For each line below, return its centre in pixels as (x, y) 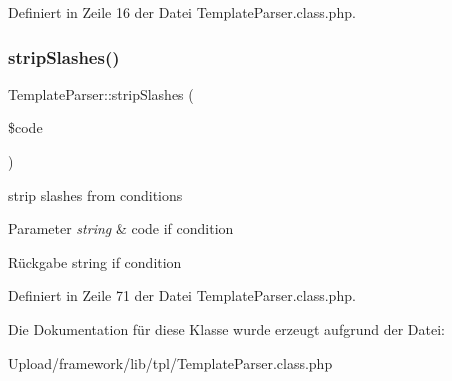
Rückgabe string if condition (95, 261)
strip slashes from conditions (95, 194)
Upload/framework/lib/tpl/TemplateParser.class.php (170, 362)
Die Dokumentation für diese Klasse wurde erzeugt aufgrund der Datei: (226, 328)
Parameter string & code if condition (121, 228)
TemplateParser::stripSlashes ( (101, 93)
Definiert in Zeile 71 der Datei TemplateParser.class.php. (182, 295)
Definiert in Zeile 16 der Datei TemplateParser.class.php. (182, 12)
